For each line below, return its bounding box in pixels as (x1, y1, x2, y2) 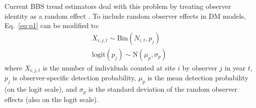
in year (224, 62, 246, 72)
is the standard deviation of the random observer (88, 84, 238, 94)
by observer (182, 62, 217, 72)
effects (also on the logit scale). (4, 94, 99, 104)
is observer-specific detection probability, (12, 72, 136, 83)
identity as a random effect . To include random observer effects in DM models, (4, 10, 246, 21)
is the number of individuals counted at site (43, 62, 176, 72)
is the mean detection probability (147, 72, 249, 83)
